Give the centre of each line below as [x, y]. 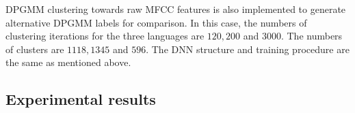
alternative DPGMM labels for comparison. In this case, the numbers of [156, 22]
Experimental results [81, 99]
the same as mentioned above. [68, 62]
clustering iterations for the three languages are [105, 36]
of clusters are [35, 49]
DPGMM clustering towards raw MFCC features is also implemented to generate [176, 9]
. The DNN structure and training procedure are [248, 49]
